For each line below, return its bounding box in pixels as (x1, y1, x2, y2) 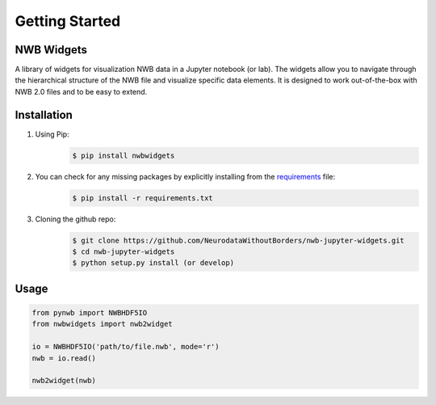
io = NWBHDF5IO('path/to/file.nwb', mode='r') (31, 342, 220, 352)
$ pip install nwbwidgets (72, 150, 175, 160)
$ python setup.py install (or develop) (72, 259, 234, 268)
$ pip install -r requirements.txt (72, 193, 213, 202)
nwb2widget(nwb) (31, 376, 97, 386)
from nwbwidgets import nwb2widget (31, 319, 173, 329)
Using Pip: (35, 129, 69, 139)
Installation (15, 108, 73, 121)
